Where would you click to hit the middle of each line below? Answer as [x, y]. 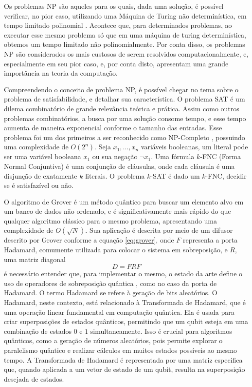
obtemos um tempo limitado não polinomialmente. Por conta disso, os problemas [125, 44]
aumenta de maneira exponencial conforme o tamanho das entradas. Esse [113, 128]
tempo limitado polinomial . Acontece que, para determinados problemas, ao [118, 25]
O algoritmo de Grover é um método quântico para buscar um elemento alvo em [124, 201]
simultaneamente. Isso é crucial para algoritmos [161, 331]
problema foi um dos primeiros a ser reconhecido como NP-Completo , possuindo [125, 137]
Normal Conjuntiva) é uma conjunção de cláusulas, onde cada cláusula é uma [119, 166]
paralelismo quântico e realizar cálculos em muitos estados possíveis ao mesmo [121, 350]
